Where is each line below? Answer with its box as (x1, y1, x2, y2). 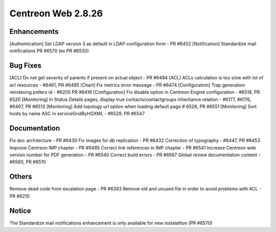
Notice (9, 206, 32, 215)
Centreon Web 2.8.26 (9, 8, 103, 19)
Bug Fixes (9, 61, 42, 70)
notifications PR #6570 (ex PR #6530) (9, 48, 89, 54)
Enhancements (9, 27, 59, 36)
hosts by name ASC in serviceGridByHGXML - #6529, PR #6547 (9, 111, 145, 117)
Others (9, 172, 32, 181)
